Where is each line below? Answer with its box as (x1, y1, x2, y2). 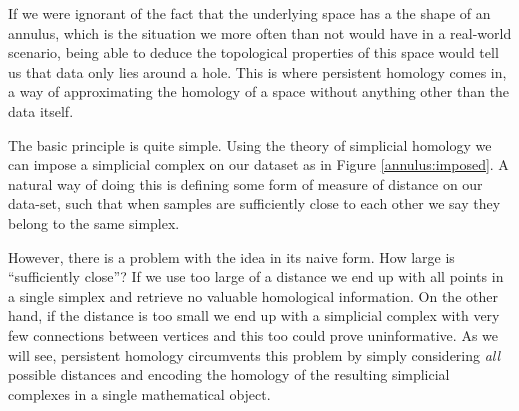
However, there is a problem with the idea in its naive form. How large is (8, 246, 455, 267)
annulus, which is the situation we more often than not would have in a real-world (8, 22, 512, 43)
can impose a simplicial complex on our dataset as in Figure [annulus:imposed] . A (8, 154, 509, 175)
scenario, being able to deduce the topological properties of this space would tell (8, 42, 499, 63)
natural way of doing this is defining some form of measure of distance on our (8, 173, 483, 194)
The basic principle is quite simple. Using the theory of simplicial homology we (8, 134, 492, 155)
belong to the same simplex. (8, 212, 180, 233)
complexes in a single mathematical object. (8, 383, 271, 404)
